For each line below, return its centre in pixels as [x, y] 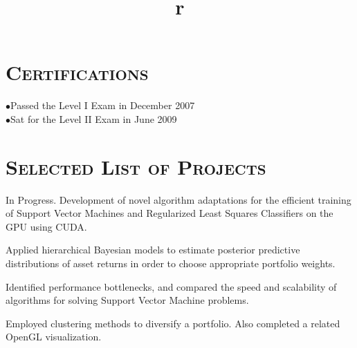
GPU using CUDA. [46, 226]
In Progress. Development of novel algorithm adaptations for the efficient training [178, 199]
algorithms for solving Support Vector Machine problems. [127, 300]
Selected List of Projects [136, 166]
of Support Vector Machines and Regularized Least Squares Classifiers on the [170, 213]
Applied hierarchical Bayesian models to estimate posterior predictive [153, 250]
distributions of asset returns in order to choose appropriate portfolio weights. [171, 263]
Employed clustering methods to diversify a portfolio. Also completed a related [173, 323]
